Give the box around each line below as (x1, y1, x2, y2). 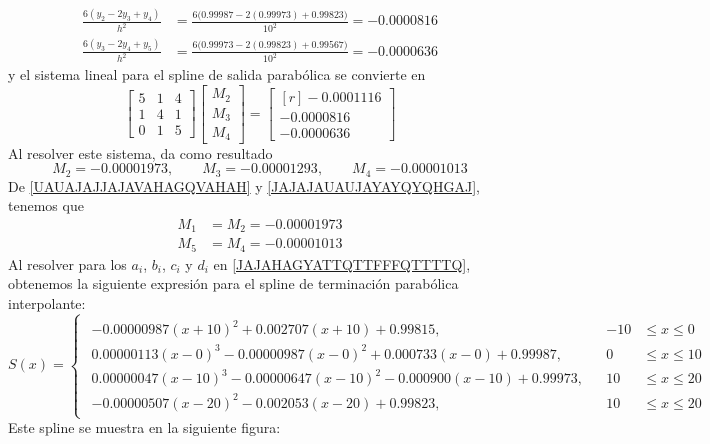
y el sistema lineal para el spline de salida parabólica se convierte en (8, 64, 426, 85)
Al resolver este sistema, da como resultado (8, 142, 273, 163)
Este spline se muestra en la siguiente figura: (8, 417, 281, 438)
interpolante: (8, 292, 86, 313)
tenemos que (8, 195, 84, 216)
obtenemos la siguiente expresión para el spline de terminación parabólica (8, 273, 459, 294)
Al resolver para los (8, 253, 127, 274)
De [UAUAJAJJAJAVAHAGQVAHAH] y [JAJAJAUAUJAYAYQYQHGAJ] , (8, 175, 480, 196)
